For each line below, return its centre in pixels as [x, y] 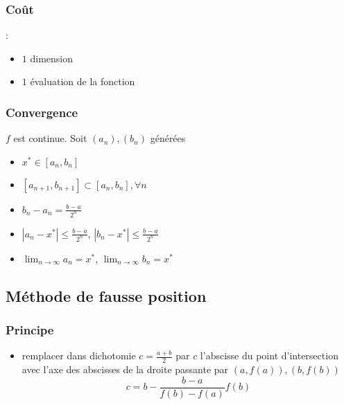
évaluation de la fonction [83, 81]
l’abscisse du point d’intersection [269, 355]
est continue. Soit [50, 138]
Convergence [42, 112]
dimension [51, 58]
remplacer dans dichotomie [79, 355]
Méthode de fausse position [106, 295]
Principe [30, 329]
